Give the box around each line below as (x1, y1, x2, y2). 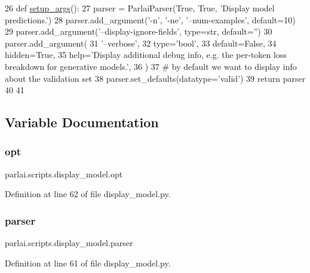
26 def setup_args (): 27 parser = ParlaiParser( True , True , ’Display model (5, 2, 275, 14)
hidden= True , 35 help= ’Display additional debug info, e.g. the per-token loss (5, 48, 287, 61)
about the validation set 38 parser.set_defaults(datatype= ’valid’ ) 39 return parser (5, 72, 306, 84)
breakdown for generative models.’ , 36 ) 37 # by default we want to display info (5, 60, 297, 72)
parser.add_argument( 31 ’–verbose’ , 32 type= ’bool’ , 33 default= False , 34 (5, 36, 277, 49)
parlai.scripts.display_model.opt (5, 167, 123, 180)
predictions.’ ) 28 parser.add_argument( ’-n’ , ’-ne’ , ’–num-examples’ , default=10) (5, 13, 296, 26)
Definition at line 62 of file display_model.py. (5, 188, 171, 200)
